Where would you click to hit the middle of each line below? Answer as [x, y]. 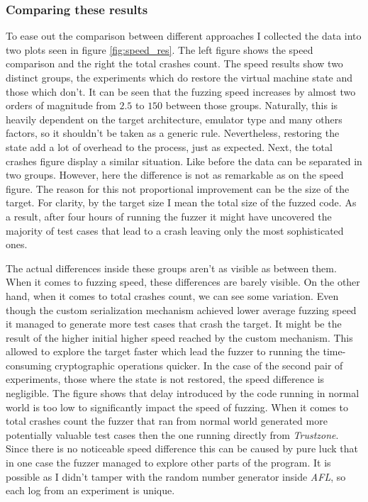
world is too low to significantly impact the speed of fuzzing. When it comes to [177, 407]
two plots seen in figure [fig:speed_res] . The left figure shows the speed [160, 49]
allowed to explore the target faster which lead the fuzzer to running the [163, 351]
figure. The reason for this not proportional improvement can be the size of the [178, 188]
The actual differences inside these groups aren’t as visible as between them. [171, 268]
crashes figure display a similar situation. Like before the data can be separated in [184, 161]
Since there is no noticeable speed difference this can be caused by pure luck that [182, 448]
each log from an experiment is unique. [90, 490]
